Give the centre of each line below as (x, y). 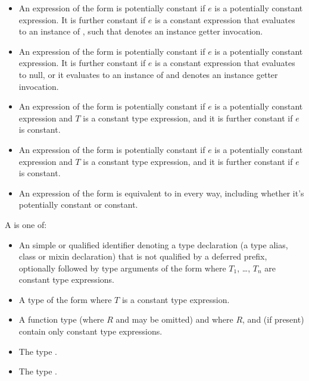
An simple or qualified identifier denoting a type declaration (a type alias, (153, 244)
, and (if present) (273, 319)
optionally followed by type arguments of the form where (122, 268)
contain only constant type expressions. (90, 331)
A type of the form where (65, 299)
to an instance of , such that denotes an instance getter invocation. (141, 31)
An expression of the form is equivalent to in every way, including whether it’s (161, 193)
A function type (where (61, 319)
